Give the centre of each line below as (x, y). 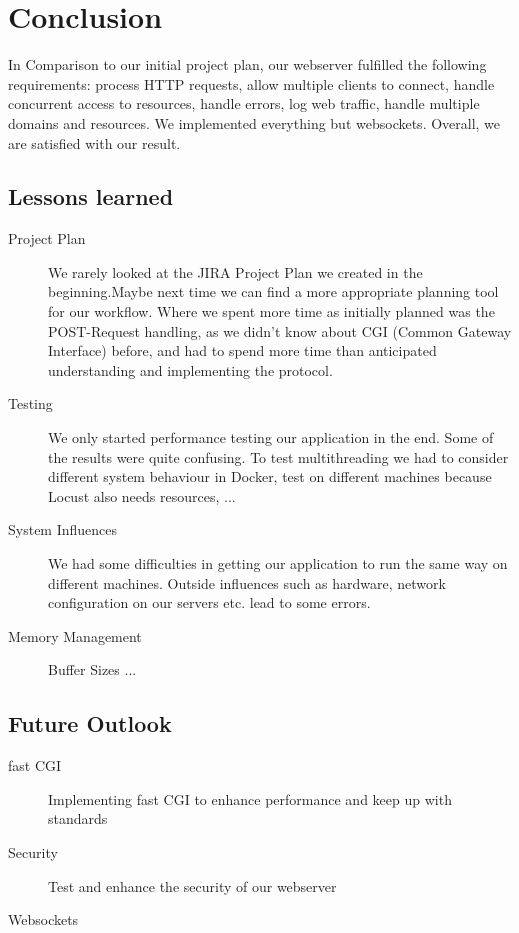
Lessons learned (91, 196)
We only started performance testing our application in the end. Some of (271, 437)
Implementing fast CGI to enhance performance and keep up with (250, 798)
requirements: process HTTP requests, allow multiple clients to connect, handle (251, 83)
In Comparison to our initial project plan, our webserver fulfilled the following (247, 64)
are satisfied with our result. (94, 142)
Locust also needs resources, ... (142, 495)
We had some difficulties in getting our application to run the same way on (278, 563)
